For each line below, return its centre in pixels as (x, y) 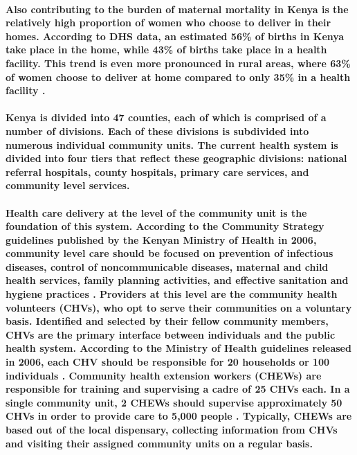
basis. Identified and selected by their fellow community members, (167, 321)
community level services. (68, 185)
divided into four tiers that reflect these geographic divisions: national (176, 158)
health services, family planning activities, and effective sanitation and (177, 280)
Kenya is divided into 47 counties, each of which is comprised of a (166, 117)
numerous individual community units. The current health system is (172, 144)
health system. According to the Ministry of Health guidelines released (178, 348)
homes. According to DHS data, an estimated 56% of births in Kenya (175, 36)
